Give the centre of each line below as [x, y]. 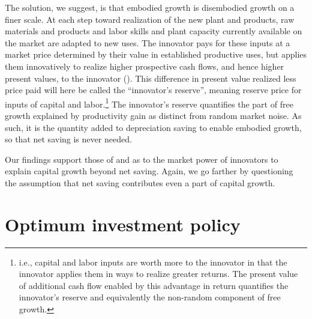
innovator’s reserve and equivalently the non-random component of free [150, 297]
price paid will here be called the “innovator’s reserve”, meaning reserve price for [153, 90]
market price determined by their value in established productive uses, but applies [156, 54]
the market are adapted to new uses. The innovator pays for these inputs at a [148, 42]
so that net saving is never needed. [68, 139]
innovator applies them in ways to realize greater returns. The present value [158, 274]
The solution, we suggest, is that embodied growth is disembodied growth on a [150, 7]
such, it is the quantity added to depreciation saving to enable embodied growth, [153, 127]
